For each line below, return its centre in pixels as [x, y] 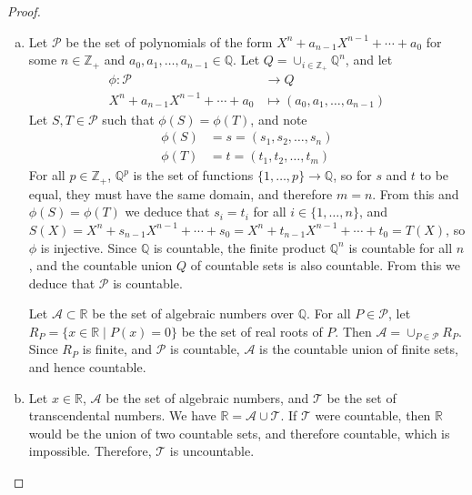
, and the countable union [100, 265]
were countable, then [373, 415]
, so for [352, 175]
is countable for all [401, 247]
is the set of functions [193, 175]
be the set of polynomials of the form [169, 41]
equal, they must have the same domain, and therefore [181, 193]
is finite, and [117, 349]
